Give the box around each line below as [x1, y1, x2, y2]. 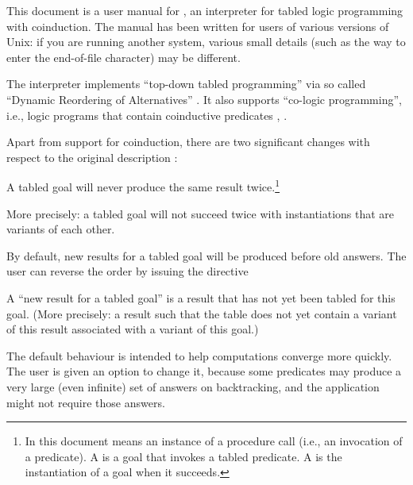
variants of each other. [6, 221, 115, 237]
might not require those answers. [6, 394, 165, 410]
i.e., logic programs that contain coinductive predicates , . [6, 106, 288, 123]
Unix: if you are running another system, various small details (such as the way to [6, 33, 406, 50]
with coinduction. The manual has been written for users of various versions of [6, 17, 389, 34]
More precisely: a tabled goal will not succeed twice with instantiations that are [6, 205, 395, 221]
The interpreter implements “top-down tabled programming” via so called [6, 75, 366, 92]
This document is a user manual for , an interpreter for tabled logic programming [6, 2, 403, 18]
